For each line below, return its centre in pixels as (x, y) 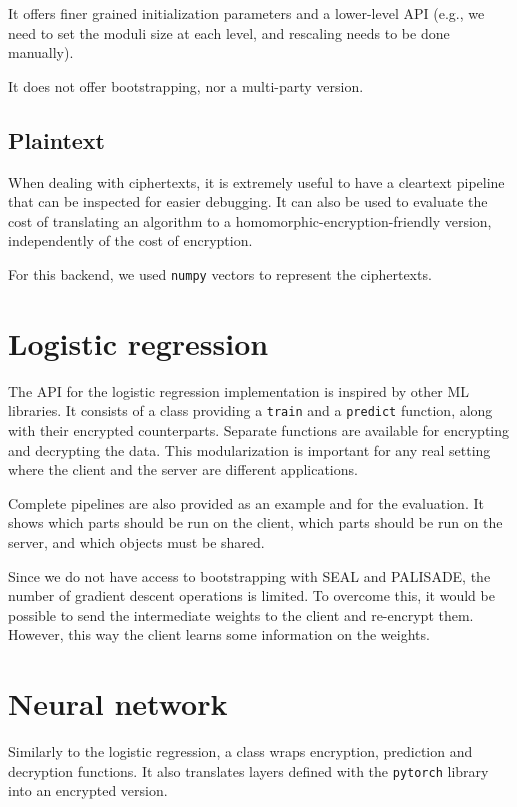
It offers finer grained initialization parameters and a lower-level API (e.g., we (246, 13)
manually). (41, 52)
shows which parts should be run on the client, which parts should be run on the (255, 522)
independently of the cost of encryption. (130, 240)
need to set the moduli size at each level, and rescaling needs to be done (229, 32)
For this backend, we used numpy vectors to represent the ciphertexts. (220, 273)
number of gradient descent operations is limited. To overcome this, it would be (251, 595)
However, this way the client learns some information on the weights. (219, 634)
